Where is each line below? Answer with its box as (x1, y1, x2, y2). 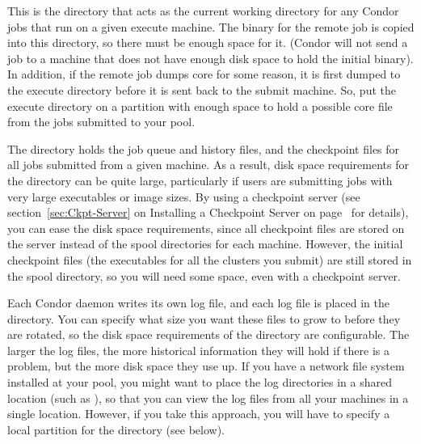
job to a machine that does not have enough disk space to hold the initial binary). (7, 49, 414, 66)
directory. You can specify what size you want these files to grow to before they (7, 310, 401, 327)
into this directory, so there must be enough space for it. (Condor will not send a (7, 34, 408, 51)
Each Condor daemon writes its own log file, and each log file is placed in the (7, 294, 389, 311)
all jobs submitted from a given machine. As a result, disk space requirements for (7, 156, 409, 173)
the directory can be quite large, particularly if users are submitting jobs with (7, 171, 393, 188)
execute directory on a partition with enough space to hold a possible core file (7, 97, 393, 114)
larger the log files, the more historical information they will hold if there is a (7, 341, 389, 358)
